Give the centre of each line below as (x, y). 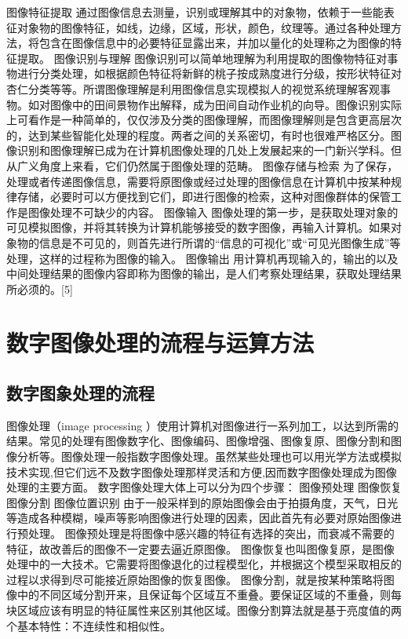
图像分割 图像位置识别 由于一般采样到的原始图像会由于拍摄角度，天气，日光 (202, 502)
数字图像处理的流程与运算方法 (160, 343)
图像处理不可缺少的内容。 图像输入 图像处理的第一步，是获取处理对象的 (213, 212)
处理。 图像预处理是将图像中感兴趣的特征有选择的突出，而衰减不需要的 (211, 533)
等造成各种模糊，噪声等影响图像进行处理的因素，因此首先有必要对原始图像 (199, 518)
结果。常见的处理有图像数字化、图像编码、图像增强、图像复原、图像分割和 (199, 441)
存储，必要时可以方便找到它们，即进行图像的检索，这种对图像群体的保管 (204, 197)
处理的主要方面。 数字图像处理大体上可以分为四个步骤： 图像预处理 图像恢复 (204, 487)
